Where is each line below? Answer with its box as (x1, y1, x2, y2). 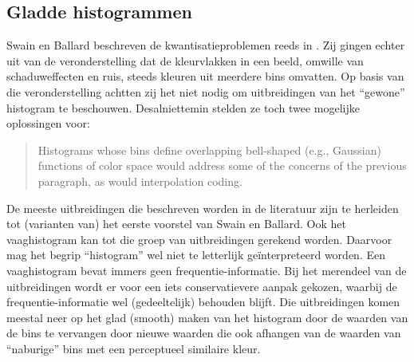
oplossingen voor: (6, 115, 90, 132)
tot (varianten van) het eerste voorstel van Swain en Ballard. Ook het (6, 215, 346, 232)
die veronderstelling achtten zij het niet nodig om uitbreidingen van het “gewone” (6, 83, 405, 100)
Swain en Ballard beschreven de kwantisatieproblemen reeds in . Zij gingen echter (6, 37, 405, 53)
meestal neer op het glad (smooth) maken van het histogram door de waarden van (6, 309, 408, 325)
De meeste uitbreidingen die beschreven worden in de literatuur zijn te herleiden (6, 199, 399, 216)
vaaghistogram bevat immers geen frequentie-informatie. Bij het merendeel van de (6, 262, 407, 278)
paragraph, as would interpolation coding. (37, 172, 242, 189)
